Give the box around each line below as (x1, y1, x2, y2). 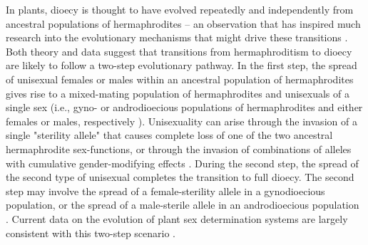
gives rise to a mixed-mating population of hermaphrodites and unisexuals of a (6, 85, 349, 100)
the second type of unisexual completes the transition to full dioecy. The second (6, 170, 354, 184)
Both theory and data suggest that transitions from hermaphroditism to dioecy (6, 43, 352, 58)
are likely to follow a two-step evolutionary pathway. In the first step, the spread (6, 58, 357, 73)
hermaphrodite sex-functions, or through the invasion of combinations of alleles (6, 141, 352, 156)
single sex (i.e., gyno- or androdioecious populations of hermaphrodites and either (6, 100, 363, 115)
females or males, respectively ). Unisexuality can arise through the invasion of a (6, 113, 357, 128)
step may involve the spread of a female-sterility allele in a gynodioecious (6, 183, 325, 198)
